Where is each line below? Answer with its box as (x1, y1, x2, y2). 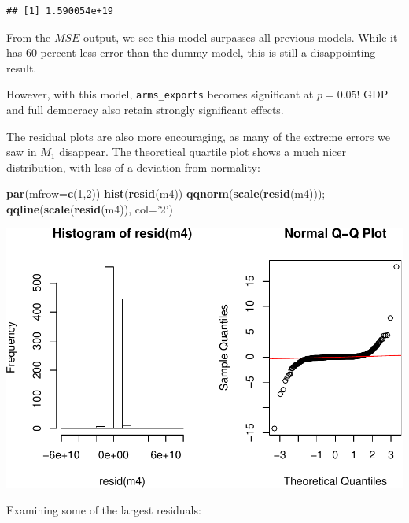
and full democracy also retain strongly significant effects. (6, 102, 284, 118)
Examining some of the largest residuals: (6, 502, 201, 518)
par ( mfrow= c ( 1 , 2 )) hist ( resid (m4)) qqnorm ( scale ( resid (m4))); (6, 185, 326, 202)
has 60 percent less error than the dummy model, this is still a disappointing (6, 44, 376, 61)
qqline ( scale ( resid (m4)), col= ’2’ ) (6, 201, 173, 217)
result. (6, 59, 37, 76)
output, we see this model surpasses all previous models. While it (83, 28, 398, 45)
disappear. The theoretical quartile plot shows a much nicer (59, 143, 346, 160)
